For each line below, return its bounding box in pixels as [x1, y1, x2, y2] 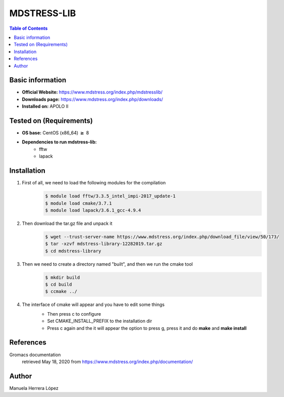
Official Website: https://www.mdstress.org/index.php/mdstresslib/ [22, 89, 163, 95]
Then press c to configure [47, 311, 101, 317]
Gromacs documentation [9, 352, 61, 358]
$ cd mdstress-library [45, 248, 101, 254]
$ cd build [45, 282, 72, 287]
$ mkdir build [45, 274, 80, 280]
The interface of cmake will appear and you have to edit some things [22, 302, 165, 308]
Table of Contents [9, 25, 48, 31]
